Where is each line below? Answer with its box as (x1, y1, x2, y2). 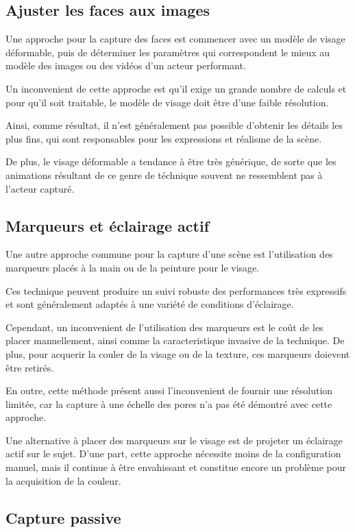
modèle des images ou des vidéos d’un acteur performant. (5, 58, 246, 73)
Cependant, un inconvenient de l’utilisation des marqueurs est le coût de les (5, 319, 323, 334)
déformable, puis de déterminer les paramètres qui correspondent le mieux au (5, 45, 330, 59)
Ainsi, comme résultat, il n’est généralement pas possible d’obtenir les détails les (5, 118, 343, 132)
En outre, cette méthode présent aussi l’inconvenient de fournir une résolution (5, 383, 333, 398)
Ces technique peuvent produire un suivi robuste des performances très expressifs (5, 283, 347, 298)
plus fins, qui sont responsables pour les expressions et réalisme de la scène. (5, 131, 322, 145)
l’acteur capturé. (5, 181, 75, 195)
